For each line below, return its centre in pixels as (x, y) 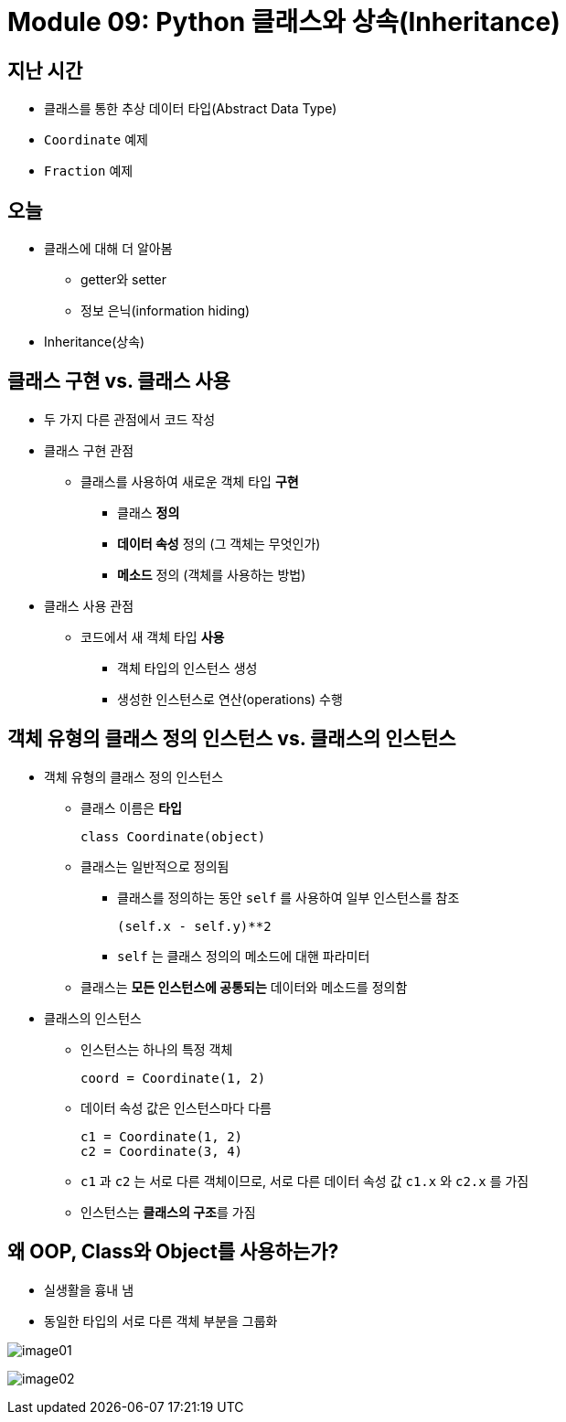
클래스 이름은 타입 (131, 807)
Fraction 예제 (89, 171)
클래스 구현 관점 (89, 450)
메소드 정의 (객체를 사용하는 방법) (212, 574)
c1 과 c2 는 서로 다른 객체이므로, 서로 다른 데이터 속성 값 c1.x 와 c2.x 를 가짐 (305, 1181)
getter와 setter (124, 280)
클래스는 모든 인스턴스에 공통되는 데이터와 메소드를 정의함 (244, 987)
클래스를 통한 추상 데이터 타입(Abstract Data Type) (191, 109)
